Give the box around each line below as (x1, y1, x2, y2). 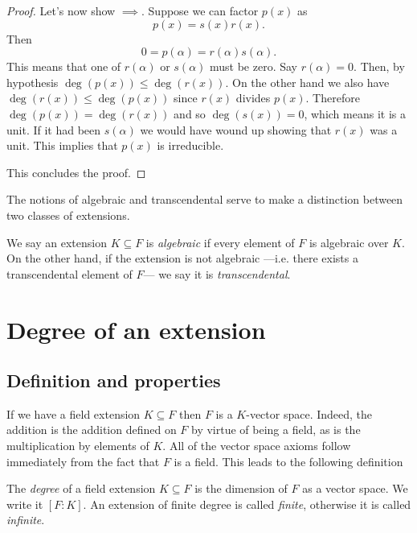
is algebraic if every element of (145, 233, 295, 250)
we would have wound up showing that (140, 121, 332, 138)
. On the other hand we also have (225, 73, 390, 90)
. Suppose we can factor (141, 2, 259, 19)
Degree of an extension (6, 312, 266, 345)
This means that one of (6, 58, 121, 75)
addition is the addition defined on (6, 421, 177, 438)
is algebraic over (309, 233, 389, 250)
